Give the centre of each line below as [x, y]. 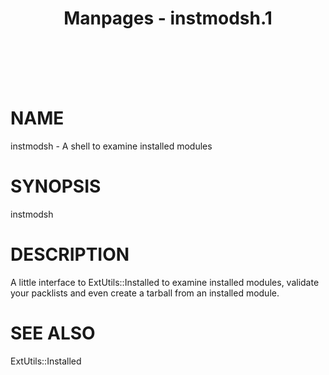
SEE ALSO [53, 333]
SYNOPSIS [56, 186]
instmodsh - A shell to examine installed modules [111, 146]
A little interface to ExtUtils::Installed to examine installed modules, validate [165, 282]
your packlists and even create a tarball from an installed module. [145, 293]
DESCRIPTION [70, 254]
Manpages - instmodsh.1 [168, 18]
